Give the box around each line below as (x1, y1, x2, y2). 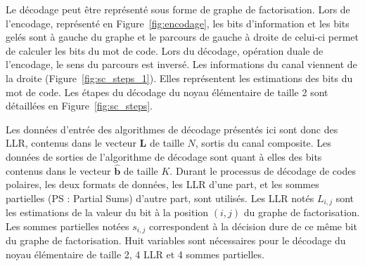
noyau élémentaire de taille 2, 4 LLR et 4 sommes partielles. (6, 247, 264, 262)
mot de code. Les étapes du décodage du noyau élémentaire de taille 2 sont (6, 84, 328, 99)
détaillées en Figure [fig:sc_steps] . (6, 98, 153, 113)
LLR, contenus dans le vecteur (6, 135, 136, 150)
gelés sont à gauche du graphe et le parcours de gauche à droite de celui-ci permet (6, 29, 359, 44)
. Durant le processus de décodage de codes (169, 163, 356, 178)
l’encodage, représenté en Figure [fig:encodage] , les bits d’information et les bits (6, 15, 350, 30)
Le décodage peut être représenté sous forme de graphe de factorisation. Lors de (6, 2, 350, 16)
